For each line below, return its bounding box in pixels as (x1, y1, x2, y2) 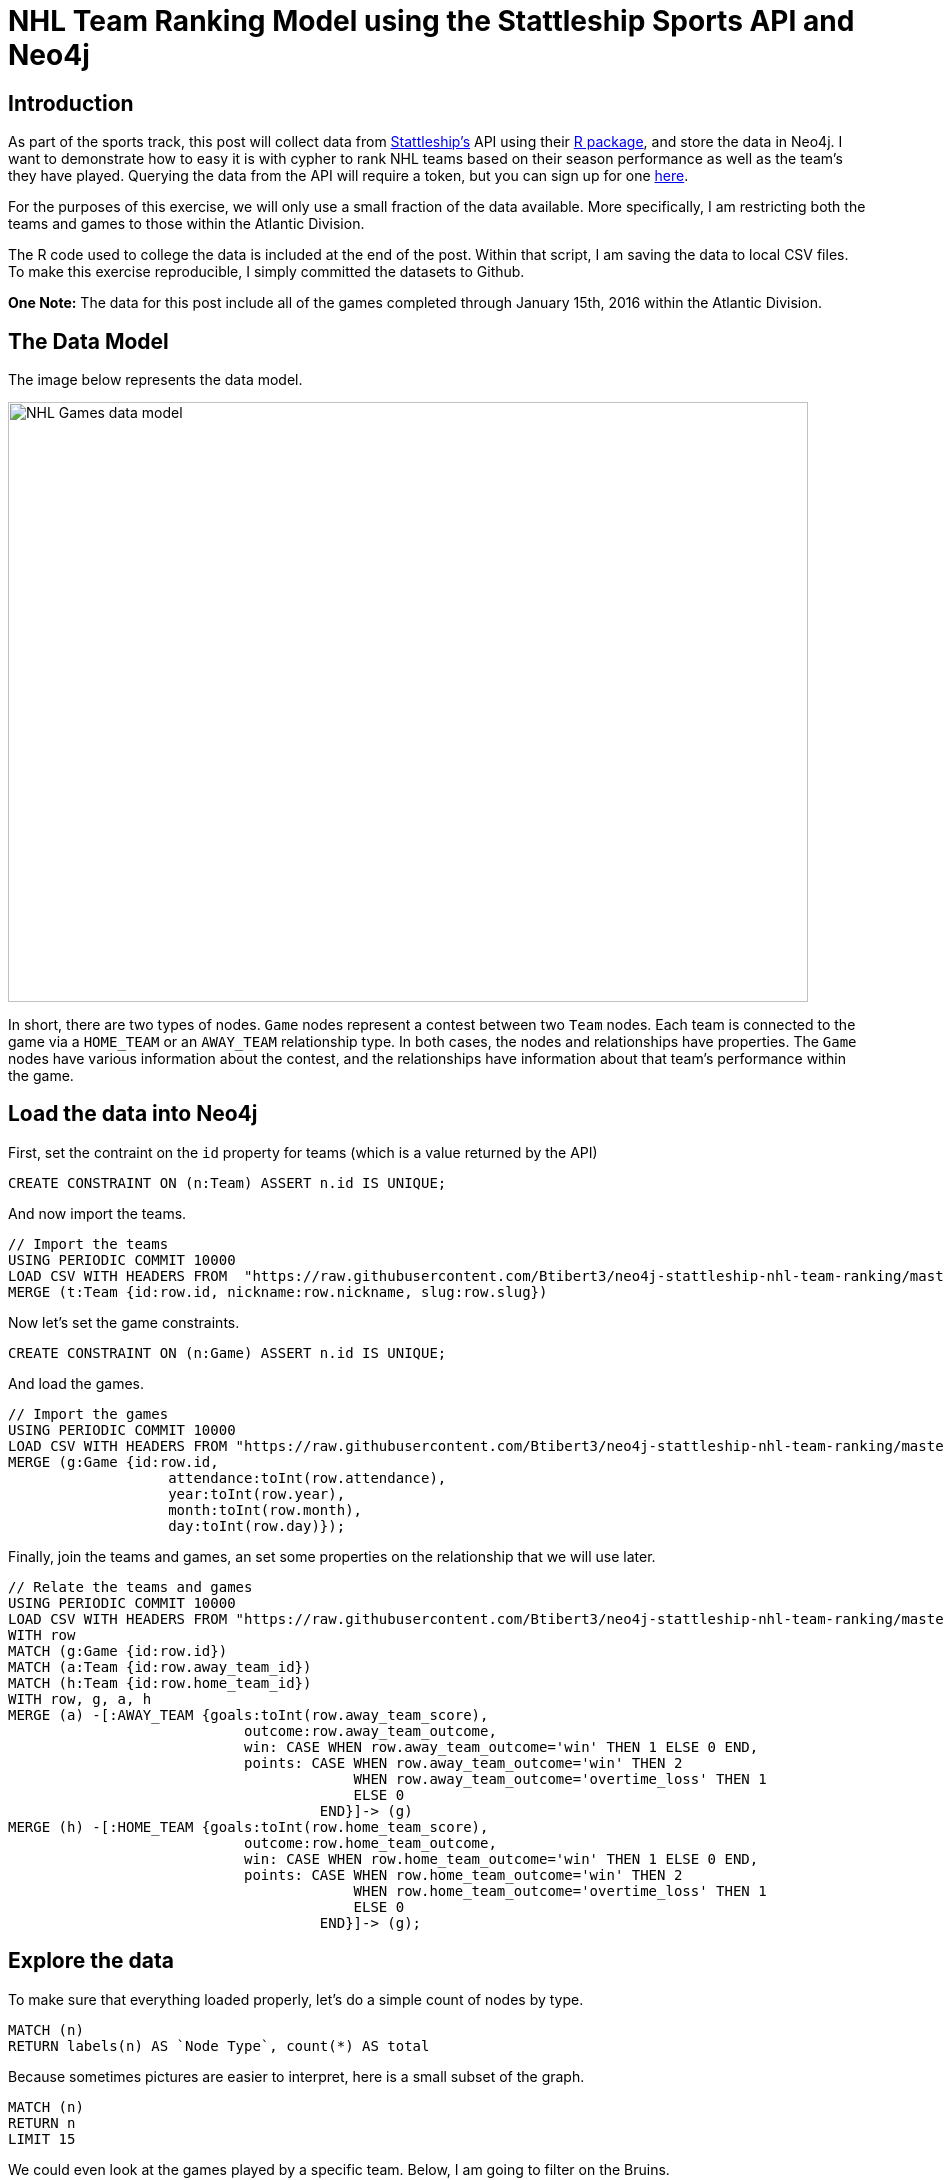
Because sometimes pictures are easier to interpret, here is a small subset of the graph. (8, 2067, 585, 2085)
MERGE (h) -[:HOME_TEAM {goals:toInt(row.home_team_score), (8, 1818, 489, 1835)
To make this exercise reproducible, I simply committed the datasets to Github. (8, 263, 525, 281)
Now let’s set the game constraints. (8, 1313, 240, 1331)
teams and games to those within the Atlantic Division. (8, 215, 365, 233)
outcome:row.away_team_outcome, (244, 1722, 497, 1739)
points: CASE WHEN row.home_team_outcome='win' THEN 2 (244, 1866, 683, 1883)
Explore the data (8, 1948, 174, 1974)
